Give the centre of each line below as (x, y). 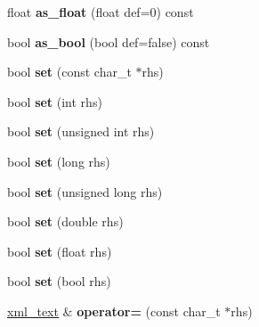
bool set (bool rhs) (59, 281)
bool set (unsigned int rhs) (81, 131)
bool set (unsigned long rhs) (85, 191)
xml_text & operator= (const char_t (114, 311)
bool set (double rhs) (65, 221)
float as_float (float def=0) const (101, 12)
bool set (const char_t (69, 72)
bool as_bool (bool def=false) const (109, 41)
